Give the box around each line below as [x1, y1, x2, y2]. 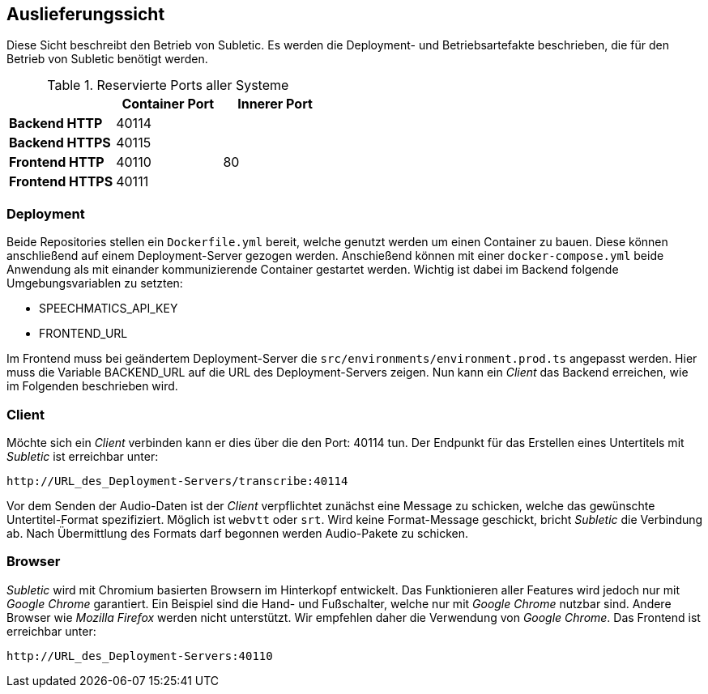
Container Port [122, 96, 215, 113]
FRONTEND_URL [39, 326, 128, 341]
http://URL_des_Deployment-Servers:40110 [6, 649, 273, 662]
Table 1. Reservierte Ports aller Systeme [47, 77, 289, 94]
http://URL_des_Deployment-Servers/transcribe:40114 [6, 474, 348, 488]
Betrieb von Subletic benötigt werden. [6, 52, 208, 66]
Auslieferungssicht [6, 4, 165, 24]
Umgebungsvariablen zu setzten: [6, 276, 183, 291]
